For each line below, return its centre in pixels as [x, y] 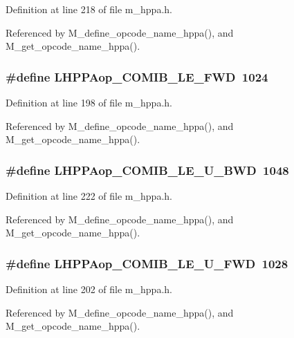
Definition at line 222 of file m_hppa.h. [89, 196]
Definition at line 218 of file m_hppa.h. [89, 9]
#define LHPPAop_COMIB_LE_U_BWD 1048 [147, 170]
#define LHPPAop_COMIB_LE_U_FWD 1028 [147, 263]
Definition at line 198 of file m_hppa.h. [89, 102]
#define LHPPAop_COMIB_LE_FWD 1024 [137, 76]
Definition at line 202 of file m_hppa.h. [89, 289]
